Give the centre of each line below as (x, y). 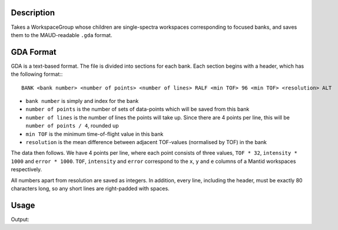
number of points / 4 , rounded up (72, 126)
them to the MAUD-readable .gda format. (62, 35)
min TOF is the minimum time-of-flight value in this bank (95, 134)
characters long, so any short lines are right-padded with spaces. (90, 188)
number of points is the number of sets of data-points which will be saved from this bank (137, 109)
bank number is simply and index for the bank (82, 101)
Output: (20, 219)
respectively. (26, 169)
